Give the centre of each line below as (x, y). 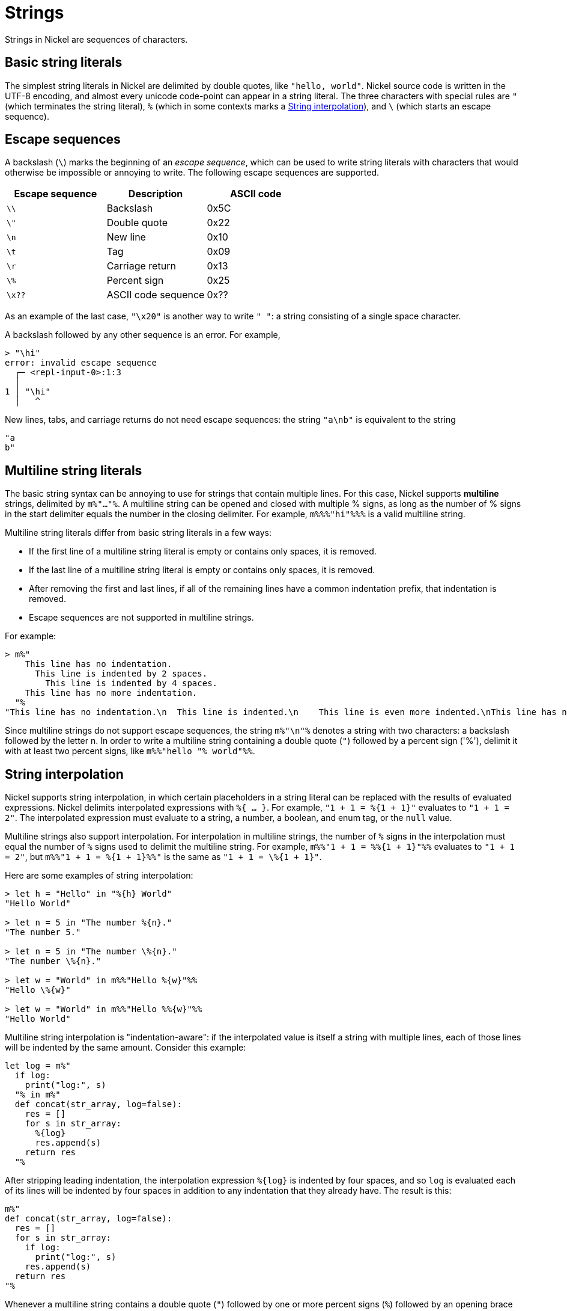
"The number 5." (43, 932)
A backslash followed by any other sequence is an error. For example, (143, 335)
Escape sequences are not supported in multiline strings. (141, 618)
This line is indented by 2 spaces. (121, 674)
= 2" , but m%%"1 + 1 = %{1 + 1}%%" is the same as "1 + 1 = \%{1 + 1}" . (163, 857)
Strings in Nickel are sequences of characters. (96, 39)
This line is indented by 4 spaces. (132, 683)
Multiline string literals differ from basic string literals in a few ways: (138, 533)
